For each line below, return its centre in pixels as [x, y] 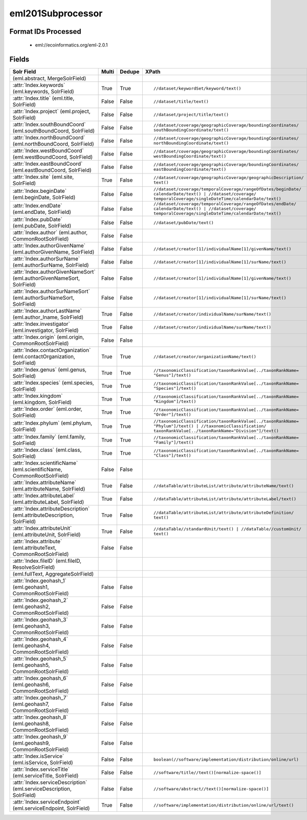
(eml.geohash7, [31, 704]
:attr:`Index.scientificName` [45, 463]
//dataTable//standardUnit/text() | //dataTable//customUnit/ [228, 529]
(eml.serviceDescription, [42, 789]
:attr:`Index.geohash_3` [40, 620]
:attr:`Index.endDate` [37, 206]
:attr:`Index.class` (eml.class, [47, 450]
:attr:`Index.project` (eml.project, [51, 112]
